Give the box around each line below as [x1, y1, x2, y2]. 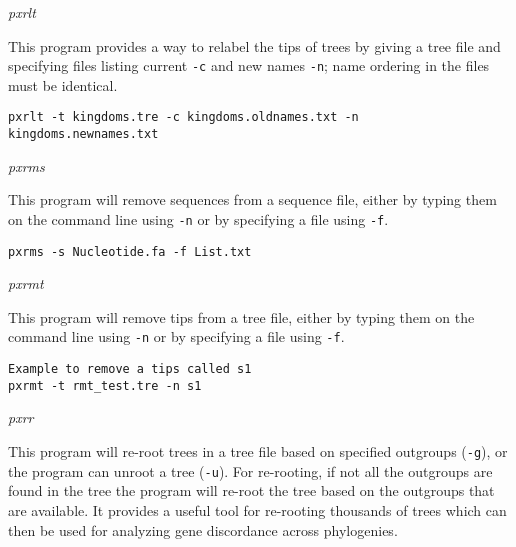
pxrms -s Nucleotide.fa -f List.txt [8, 244, 252, 259]
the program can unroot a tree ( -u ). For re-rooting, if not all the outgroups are [8, 460, 493, 481]
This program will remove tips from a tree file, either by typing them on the [8, 306, 475, 327]
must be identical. [8, 74, 118, 95]
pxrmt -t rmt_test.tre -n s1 [8, 378, 202, 393]
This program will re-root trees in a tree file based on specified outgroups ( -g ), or [8, 441, 508, 461]
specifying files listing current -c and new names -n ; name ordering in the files [8, 55, 490, 76]
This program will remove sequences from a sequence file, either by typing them [8, 189, 497, 210]
